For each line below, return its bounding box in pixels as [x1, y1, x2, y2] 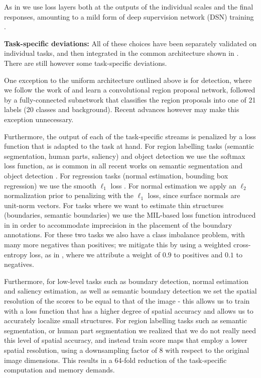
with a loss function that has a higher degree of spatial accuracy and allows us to [4, 305, 253, 316]
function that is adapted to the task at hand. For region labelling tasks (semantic [4, 141, 254, 151]
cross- [233, 239, 251, 250]
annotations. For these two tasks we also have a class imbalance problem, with [4, 229, 245, 240]
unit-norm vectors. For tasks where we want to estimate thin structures [4, 200, 224, 210]
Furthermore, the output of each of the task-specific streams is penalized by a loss [4, 131, 256, 141]
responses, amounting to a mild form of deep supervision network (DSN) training [4, 11, 254, 22]
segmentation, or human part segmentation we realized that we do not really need [4, 325, 256, 335]
